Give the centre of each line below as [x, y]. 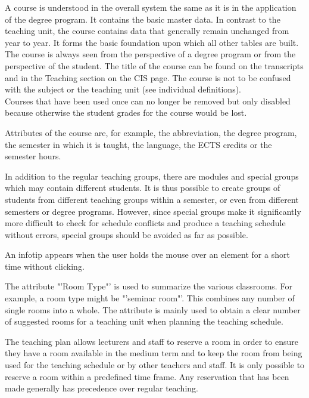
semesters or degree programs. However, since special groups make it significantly [153, 211]
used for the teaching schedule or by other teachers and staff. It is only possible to [155, 365]
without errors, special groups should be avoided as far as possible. [127, 234]
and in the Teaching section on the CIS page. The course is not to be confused [148, 77]
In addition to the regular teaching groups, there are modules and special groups [152, 176]
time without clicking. [45, 266]
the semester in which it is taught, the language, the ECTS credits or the [138, 144]
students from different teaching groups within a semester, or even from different [152, 199]
